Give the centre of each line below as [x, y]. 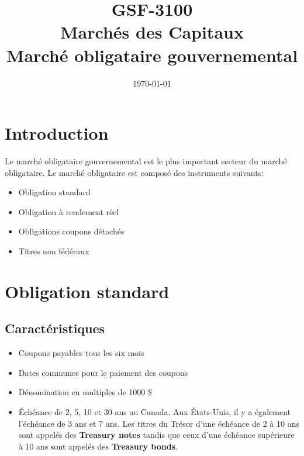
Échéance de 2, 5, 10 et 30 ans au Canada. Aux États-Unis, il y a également [155, 411]
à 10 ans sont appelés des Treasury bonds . [98, 446]
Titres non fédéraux [54, 251]
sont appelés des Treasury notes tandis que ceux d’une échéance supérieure [156, 435]
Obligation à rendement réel [69, 211]
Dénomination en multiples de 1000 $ [85, 392]
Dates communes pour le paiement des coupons [103, 372]
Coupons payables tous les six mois [81, 353]
